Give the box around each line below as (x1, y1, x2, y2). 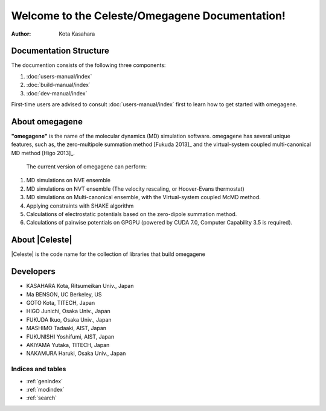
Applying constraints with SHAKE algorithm (26, 202, 134, 209)
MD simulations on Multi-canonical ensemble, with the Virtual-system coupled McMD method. (26, 194, 261, 201)
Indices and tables (11, 365, 66, 374)
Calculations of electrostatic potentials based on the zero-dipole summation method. (26, 211, 237, 218)
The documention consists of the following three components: (11, 62, 166, 69)
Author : (11, 30, 31, 37)
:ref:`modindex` (26, 386, 65, 393)
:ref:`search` (26, 394, 57, 401)
